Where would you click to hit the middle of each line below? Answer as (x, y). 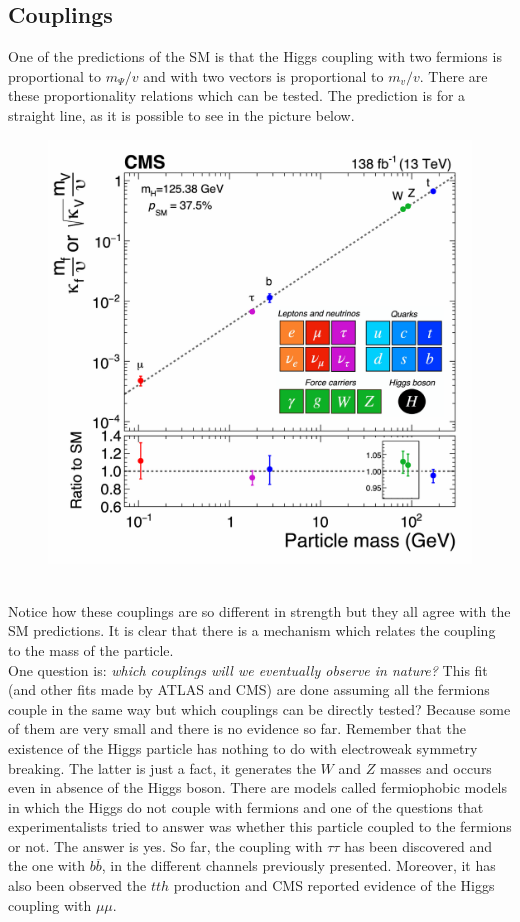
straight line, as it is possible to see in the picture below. (181, 114)
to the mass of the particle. (91, 649)
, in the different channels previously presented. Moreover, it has (298, 865)
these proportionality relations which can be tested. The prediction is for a (237, 95)
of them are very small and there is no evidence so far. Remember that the (237, 728)
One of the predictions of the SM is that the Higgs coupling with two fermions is (255, 56)
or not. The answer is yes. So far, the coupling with (165, 845)
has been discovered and (418, 845)
